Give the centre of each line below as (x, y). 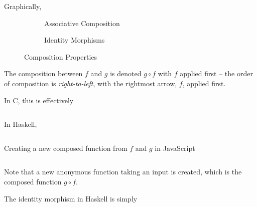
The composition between (43, 73)
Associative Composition (82, 23)
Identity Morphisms (75, 40)
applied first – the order (216, 73)
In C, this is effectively (39, 100)
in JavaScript (175, 148)
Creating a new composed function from (66, 148)
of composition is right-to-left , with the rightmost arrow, (91, 83)
